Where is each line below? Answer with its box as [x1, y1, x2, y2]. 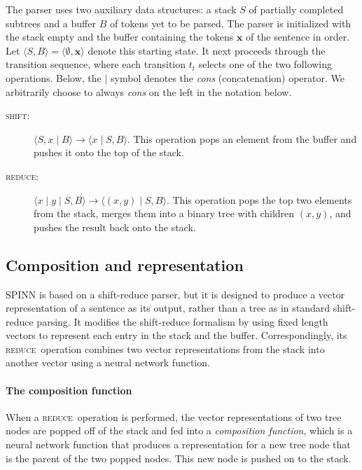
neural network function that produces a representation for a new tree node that [6, 437, 351, 452]
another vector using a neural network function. [6, 355, 210, 370]
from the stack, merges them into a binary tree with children [34, 206, 295, 221]
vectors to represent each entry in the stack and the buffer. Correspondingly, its [6, 328, 347, 343]
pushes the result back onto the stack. [34, 219, 196, 234]
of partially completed [249, 2, 344, 16]
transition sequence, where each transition [6, 57, 186, 71]
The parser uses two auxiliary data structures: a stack [6, 2, 237, 16]
